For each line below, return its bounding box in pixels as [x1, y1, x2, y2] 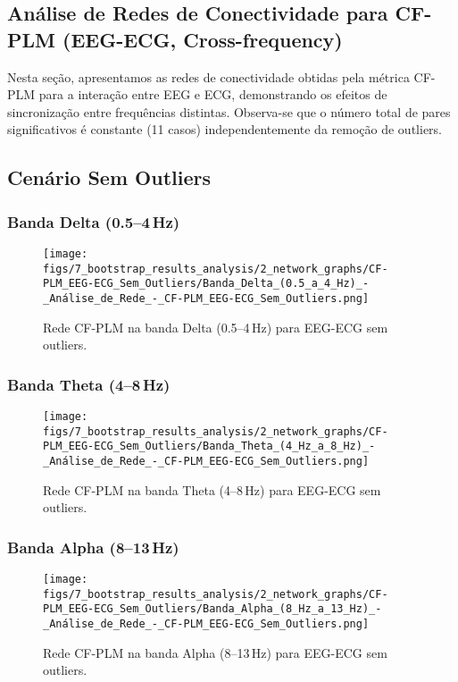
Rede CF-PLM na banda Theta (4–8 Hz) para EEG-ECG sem [43, 480, 381, 499]
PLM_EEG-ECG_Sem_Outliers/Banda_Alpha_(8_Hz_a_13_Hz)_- [43, 602, 382, 616]
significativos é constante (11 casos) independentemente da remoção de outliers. [7, 120, 442, 139]
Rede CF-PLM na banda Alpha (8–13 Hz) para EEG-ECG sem [43, 643, 387, 661]
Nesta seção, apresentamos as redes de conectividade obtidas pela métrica [7, 67, 410, 86]
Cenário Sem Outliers [7, 164, 211, 191]
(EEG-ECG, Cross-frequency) [62, 25, 343, 53]
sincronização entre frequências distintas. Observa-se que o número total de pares [7, 102, 451, 121]
